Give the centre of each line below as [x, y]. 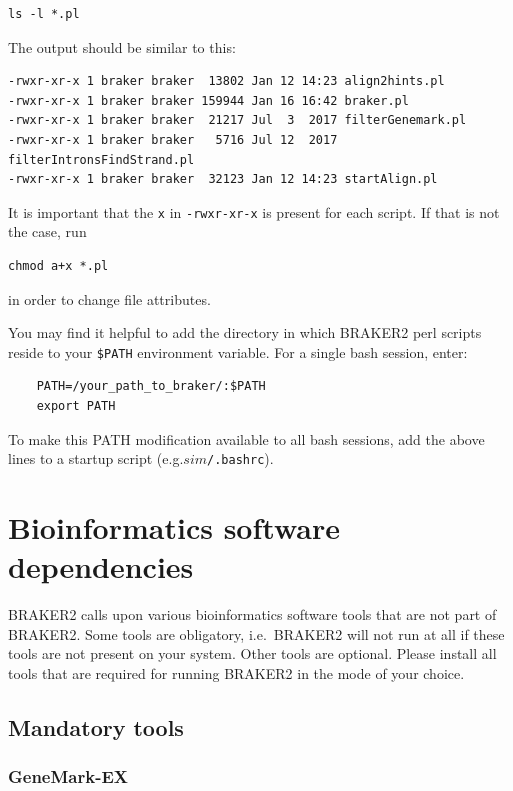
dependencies [101, 566]
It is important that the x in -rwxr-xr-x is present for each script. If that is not [254, 211]
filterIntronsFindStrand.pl [101, 159]
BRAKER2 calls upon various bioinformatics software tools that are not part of [252, 614]
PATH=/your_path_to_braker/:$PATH [151, 386]
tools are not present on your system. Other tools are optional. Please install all [252, 653]
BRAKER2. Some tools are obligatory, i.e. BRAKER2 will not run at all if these [256, 633]
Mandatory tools [96, 726]
